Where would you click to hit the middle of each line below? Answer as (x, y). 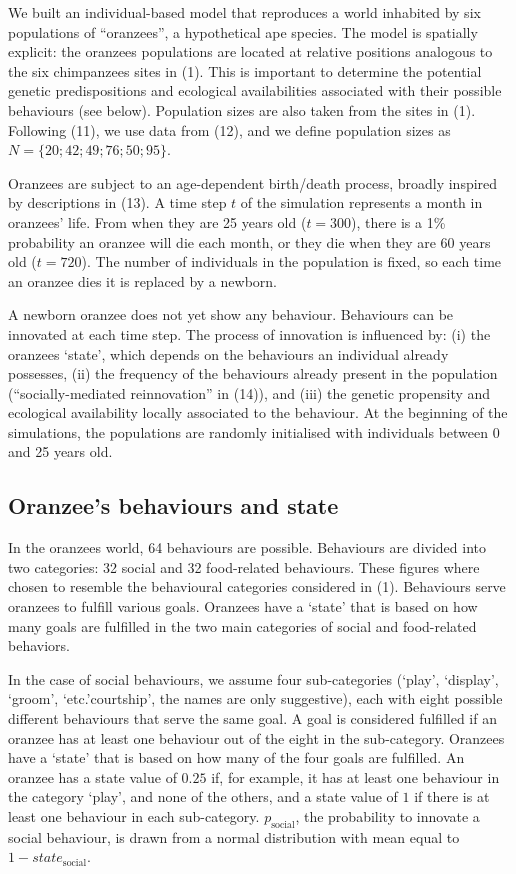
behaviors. (39, 645)
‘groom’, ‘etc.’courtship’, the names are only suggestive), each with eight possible (255, 698)
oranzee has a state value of (92, 776)
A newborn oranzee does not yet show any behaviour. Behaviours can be (231, 314)
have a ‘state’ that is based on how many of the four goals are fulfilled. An (236, 757)
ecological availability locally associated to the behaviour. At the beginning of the (258, 412)
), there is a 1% (398, 221)
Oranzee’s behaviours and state (173, 505)
